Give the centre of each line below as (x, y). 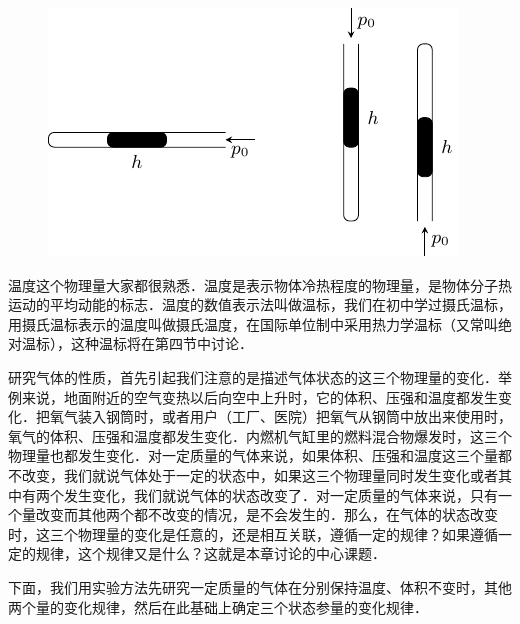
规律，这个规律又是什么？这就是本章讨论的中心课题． (210, 553)
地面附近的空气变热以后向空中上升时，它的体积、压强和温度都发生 (280, 396)
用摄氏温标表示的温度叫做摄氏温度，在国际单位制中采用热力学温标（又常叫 (253, 323)
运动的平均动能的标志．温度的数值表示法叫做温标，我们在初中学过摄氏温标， (260, 304)
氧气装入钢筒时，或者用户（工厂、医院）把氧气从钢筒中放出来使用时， (280, 416)
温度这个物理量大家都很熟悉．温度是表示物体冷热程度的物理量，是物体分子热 (260, 284)
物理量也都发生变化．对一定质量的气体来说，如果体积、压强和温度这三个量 (253, 455)
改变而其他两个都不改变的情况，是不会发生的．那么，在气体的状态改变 (266, 514)
